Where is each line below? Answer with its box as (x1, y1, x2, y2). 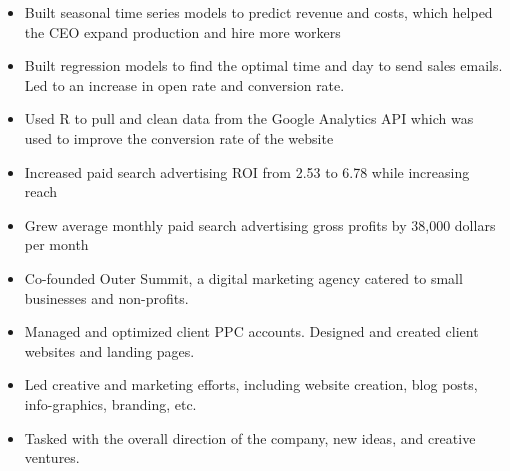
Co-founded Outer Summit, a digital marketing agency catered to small (24, 267, 463, 288)
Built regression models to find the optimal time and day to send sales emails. (24, 55, 503, 76)
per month (24, 234, 89, 255)
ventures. (24, 447, 80, 468)
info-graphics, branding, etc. (24, 393, 197, 414)
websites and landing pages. (24, 340, 195, 361)
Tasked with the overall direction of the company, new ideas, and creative (24, 427, 476, 448)
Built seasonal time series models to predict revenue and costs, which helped (24, 2, 493, 22)
